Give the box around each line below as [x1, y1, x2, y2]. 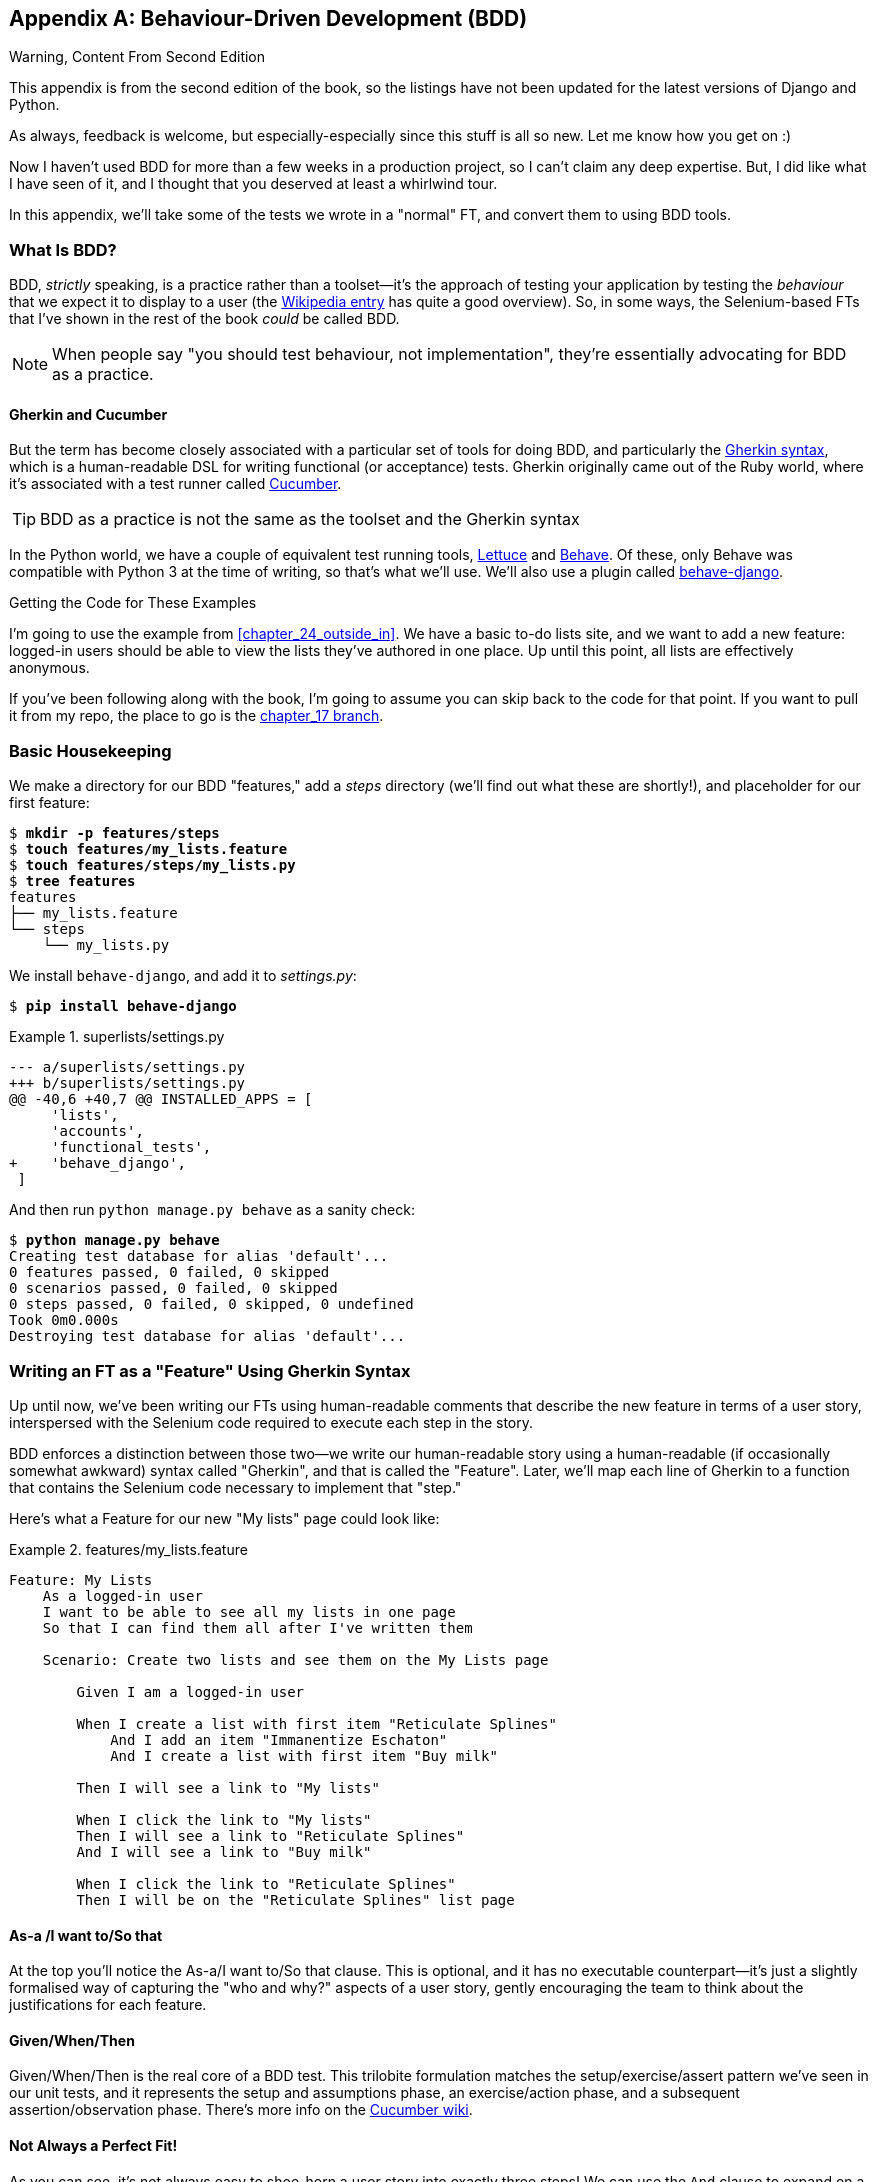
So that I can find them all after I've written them [42, 1619, 473, 1636]
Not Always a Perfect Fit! [9, 2136, 178, 2154]
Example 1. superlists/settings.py [9, 1028, 225, 1046]
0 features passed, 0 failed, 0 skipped [9, 1264, 330, 1281]
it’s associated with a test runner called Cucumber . [9, 475, 342, 493]
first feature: [9, 794, 90, 812]
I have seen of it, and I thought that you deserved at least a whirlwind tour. [9, 175, 498, 193]
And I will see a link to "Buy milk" [76, 1843, 372, 1860]
